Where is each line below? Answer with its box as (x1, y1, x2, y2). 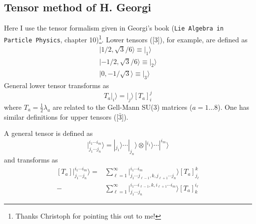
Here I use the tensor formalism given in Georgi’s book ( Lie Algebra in (4, 23, 224, 33)
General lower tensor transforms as (4, 80, 109, 90)
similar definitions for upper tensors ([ (4, 111, 119, 122)
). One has (218, 101, 250, 112)
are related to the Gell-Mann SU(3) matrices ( (53, 101, 192, 112)
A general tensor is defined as (4, 128, 93, 138)
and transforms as (4, 155, 58, 165)
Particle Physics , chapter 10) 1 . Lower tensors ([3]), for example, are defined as (4, 32, 248, 44)
